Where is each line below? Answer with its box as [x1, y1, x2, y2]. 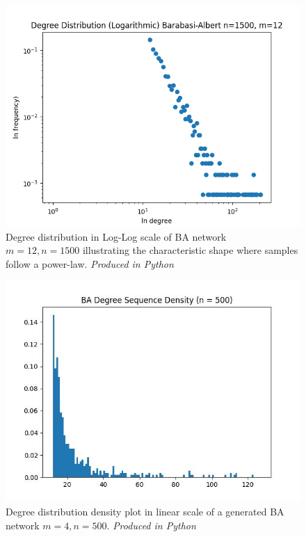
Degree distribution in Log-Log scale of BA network [6, 229, 227, 243]
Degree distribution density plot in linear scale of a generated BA [6, 504, 284, 518]
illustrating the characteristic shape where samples [82, 243, 298, 257]
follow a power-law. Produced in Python [6, 256, 174, 271]
